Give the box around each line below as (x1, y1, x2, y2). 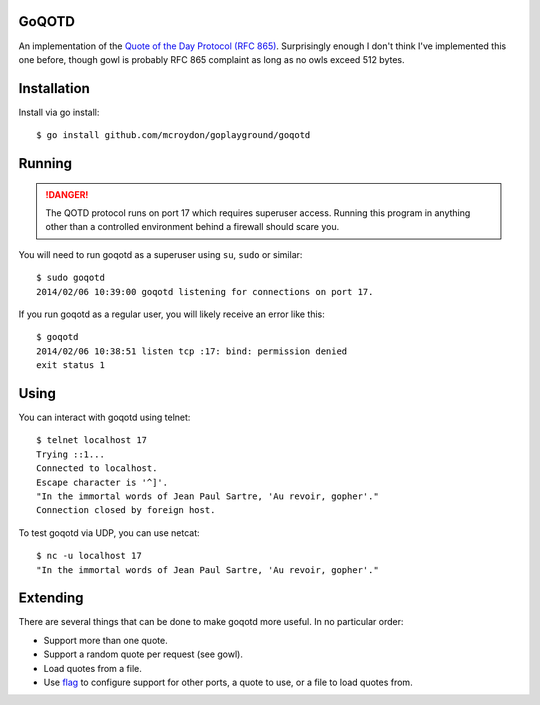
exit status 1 (36, 360, 105, 371)
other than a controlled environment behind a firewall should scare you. (45, 221, 340, 233)
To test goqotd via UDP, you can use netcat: (18, 526, 200, 539)
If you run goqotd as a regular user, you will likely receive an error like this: (18, 308, 325, 320)
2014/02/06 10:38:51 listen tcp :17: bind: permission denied (36, 345, 348, 357)
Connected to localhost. (36, 463, 158, 474)
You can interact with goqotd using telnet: (18, 411, 191, 424)
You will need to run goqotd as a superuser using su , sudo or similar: (18, 248, 303, 260)
